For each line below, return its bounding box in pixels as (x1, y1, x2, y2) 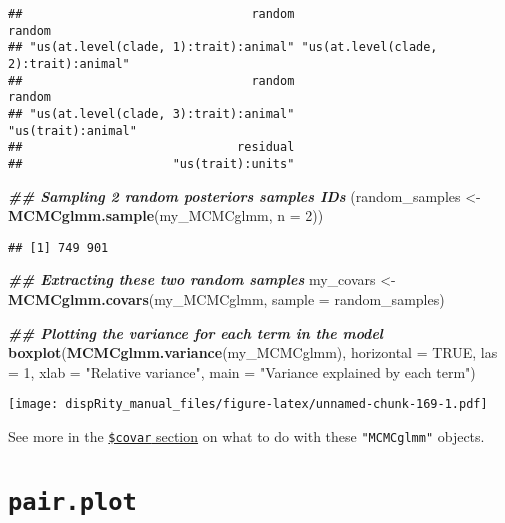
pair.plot (8, 487, 137, 516)
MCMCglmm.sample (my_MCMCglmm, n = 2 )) (8, 205, 324, 226)
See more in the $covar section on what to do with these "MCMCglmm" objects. (8, 426, 485, 447)
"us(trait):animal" (8, 123, 137, 138)
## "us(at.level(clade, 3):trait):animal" (8, 106, 295, 121)
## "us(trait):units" (8, 156, 295, 171)
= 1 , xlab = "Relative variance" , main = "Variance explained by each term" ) (8, 361, 476, 382)
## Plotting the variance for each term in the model (8, 322, 383, 343)
